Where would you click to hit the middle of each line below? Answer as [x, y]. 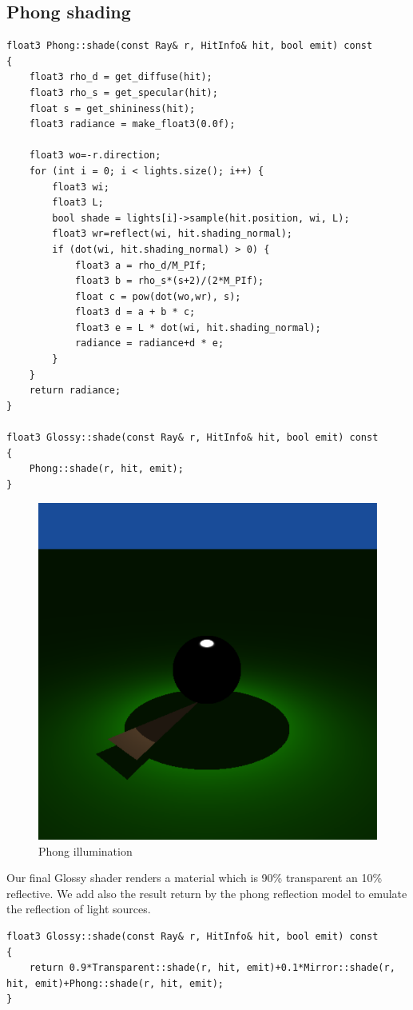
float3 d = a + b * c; [135, 312]
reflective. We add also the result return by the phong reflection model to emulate [207, 893]
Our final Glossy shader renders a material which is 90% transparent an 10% [195, 878]
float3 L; [78, 203]
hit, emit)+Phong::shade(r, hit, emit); [115, 983]
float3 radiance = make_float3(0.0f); [132, 124]
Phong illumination [85, 850]
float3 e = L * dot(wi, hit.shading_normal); [198, 327]
